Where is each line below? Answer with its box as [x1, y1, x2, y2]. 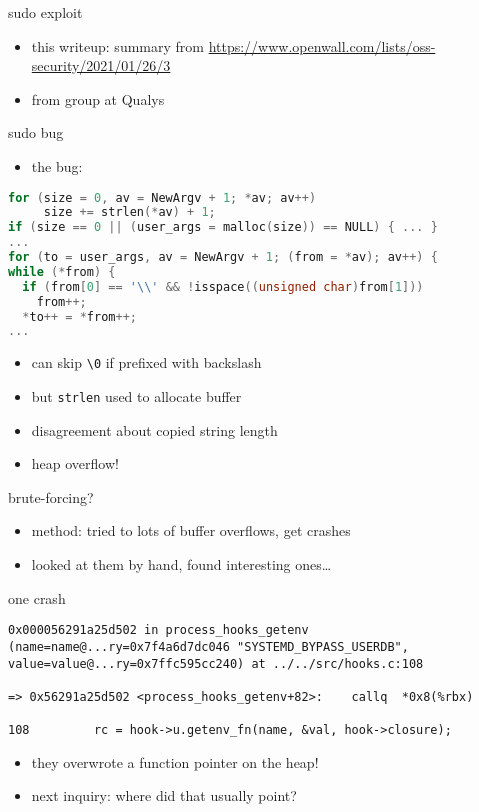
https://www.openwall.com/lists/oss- [208, 35, 436, 56]
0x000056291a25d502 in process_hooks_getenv [8, 623, 309, 638]
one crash [8, 587, 66, 608]
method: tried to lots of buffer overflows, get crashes [31, 520, 351, 541]
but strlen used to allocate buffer [31, 385, 242, 406]
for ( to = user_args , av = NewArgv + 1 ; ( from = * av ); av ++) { [8, 250, 438, 265]
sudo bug [8, 122, 64, 143]
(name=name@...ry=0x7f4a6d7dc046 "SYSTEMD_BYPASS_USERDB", [8, 639, 409, 654]
